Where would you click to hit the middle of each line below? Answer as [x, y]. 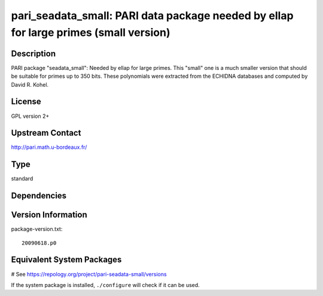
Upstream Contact [46, 133]
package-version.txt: [37, 229]
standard [22, 179]
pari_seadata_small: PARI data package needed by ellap [152, 16]
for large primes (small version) [91, 32]
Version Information [49, 215]
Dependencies [39, 196]
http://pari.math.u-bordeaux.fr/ [49, 147]
